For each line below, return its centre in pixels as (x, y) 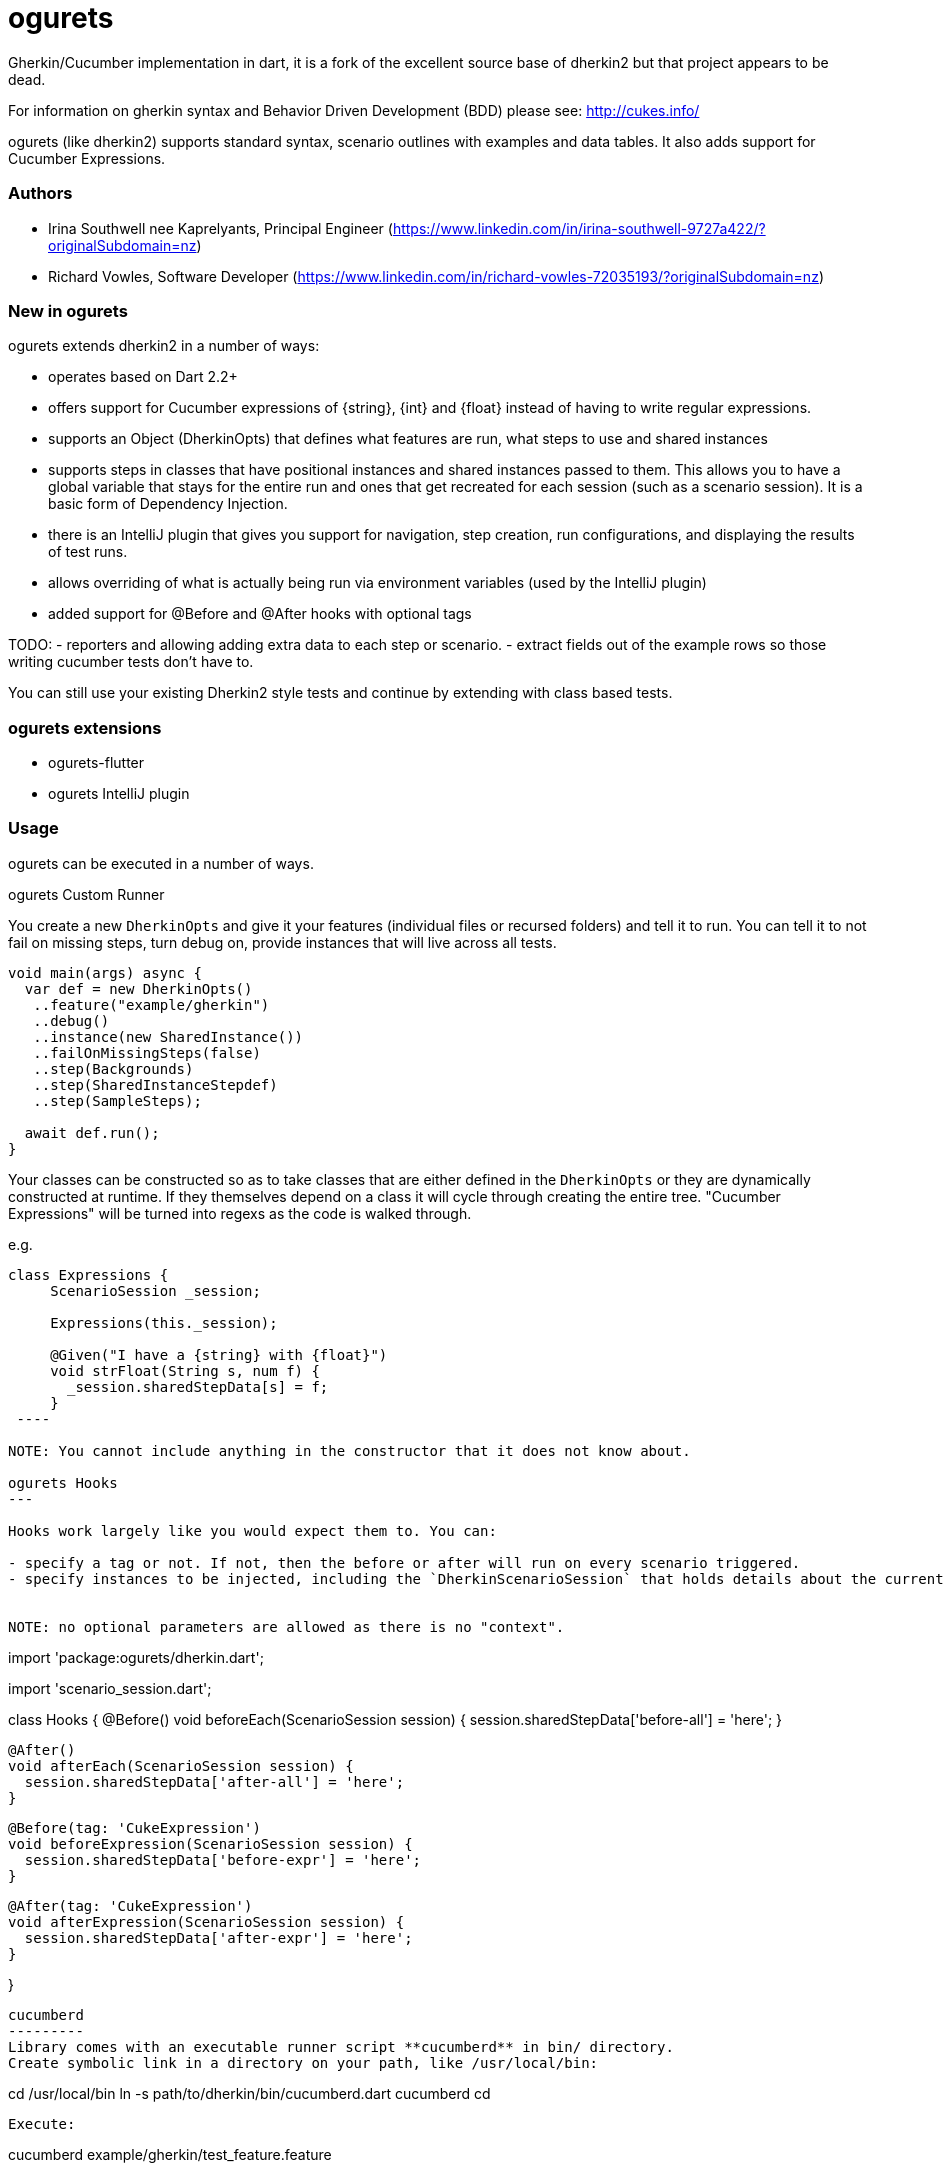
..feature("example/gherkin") (151, 1004)
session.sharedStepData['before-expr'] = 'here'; (223, 1859)
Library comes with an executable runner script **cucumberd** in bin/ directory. (341, 2046)
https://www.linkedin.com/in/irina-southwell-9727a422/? (579, 228)
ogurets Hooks (63, 1482)
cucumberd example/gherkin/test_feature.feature (170, 2154)
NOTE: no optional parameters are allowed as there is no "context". (286, 1626)
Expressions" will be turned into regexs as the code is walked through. (240, 1213)
